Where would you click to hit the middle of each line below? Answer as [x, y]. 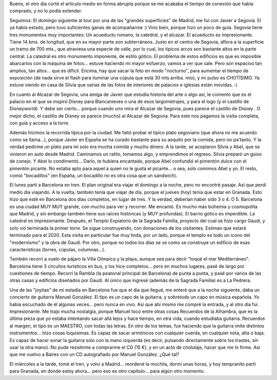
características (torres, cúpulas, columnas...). [57, 249]
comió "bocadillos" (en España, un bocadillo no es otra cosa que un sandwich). [93, 175]
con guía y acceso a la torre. [39, 123]
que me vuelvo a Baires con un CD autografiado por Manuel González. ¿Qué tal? [94, 354]
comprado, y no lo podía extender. [46, 11]
